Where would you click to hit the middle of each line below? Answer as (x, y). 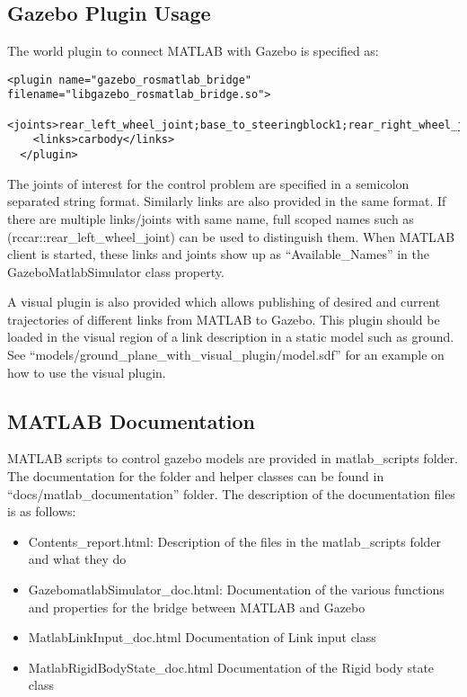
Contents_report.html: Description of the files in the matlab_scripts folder (235, 541)
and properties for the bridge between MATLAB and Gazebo (197, 607)
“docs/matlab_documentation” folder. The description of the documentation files (231, 493)
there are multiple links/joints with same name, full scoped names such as (211, 218)
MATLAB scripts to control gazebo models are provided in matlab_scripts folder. (233, 458)
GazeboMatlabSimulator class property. (116, 271)
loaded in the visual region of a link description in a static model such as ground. (231, 337)
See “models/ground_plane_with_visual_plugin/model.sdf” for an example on (226, 355)
